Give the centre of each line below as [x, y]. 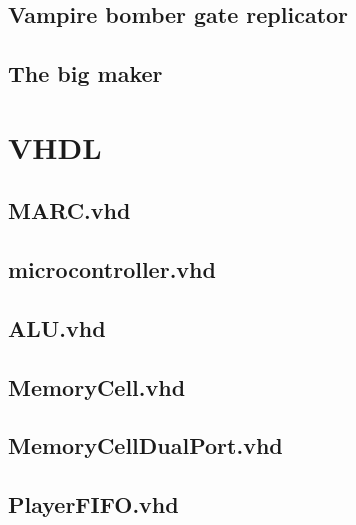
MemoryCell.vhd [97, 386]
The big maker [85, 73]
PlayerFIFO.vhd [93, 504]
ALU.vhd [57, 327]
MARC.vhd [69, 210]
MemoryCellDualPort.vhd [145, 445]
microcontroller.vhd [112, 269]
